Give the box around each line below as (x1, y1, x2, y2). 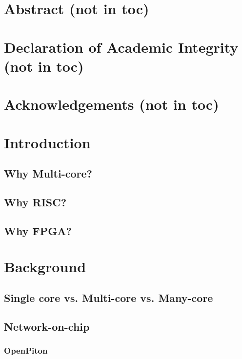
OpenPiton (4, 344, 48, 356)
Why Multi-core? (4, 166, 92, 181)
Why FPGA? (4, 223, 72, 238)
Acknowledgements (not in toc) (4, 94, 219, 114)
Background (4, 257, 86, 277)
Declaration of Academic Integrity (4, 37, 239, 57)
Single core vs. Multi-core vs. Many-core (4, 290, 213, 305)
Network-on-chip (4, 319, 90, 334)
